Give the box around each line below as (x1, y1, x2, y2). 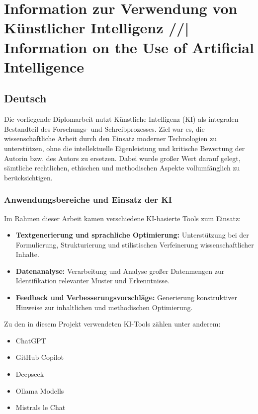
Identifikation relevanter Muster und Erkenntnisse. (15, 275, 170, 286)
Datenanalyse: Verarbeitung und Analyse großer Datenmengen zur (15, 265, 225, 276)
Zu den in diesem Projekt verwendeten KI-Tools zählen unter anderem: (4, 319, 221, 329)
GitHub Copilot (15, 352, 64, 362)
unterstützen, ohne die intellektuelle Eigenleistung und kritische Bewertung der (4, 143, 245, 153)
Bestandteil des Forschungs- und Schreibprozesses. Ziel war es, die (4, 123, 205, 134)
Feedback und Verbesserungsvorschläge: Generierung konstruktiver (15, 292, 238, 303)
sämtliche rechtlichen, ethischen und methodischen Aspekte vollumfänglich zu (4, 163, 240, 173)
